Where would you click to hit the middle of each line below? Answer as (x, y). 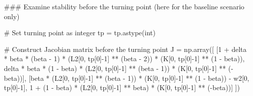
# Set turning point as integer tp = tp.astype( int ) (80, 33)
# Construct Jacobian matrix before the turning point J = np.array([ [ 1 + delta (125, 49)
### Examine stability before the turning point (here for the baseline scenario (124, 6)
